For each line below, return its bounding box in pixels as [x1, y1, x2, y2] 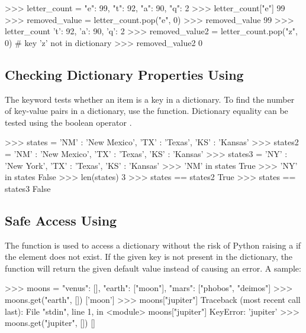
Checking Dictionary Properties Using [5, 65, 244, 83]
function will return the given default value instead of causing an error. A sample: [5, 262, 301, 274]
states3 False [5, 182, 51, 194]
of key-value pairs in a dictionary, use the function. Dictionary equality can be [5, 105, 288, 117]
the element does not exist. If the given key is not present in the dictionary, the [5, 250, 293, 263]
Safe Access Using [5, 211, 117, 229]
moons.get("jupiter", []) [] [5, 316, 95, 329]
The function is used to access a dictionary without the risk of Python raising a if [5, 239, 301, 251]
